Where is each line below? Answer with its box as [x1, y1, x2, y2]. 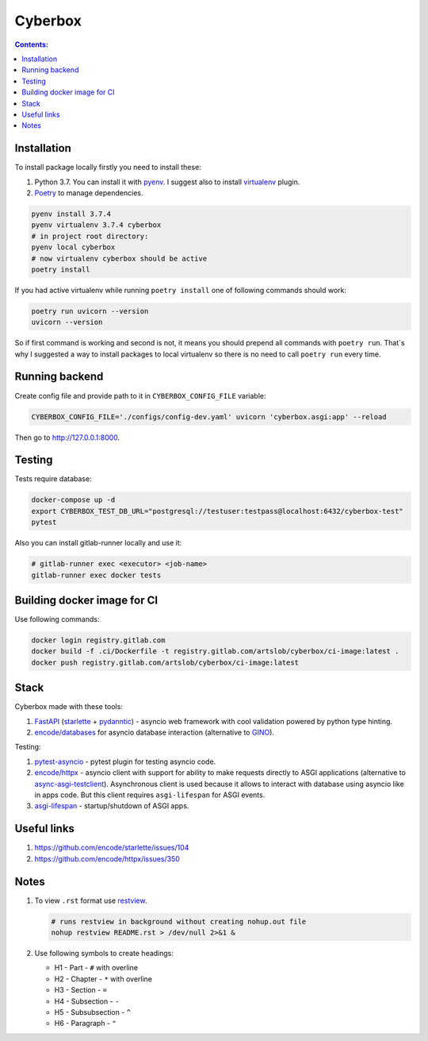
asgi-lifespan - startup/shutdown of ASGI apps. [34, 801, 189, 811]
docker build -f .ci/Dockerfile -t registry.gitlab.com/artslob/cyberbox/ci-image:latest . [31, 647, 399, 656]
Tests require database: [14, 474, 92, 484]
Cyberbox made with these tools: [14, 702, 123, 711]
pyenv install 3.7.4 [31, 209, 111, 218]
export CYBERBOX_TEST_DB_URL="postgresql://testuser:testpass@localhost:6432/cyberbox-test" [31, 507, 403, 515]
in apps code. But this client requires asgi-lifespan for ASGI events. [34, 790, 266, 800]
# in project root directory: [31, 231, 149, 241]
